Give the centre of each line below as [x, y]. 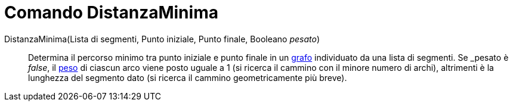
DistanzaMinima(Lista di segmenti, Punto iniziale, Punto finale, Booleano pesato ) [162, 39]
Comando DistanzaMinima [111, 13]
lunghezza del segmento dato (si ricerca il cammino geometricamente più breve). [188, 77]
